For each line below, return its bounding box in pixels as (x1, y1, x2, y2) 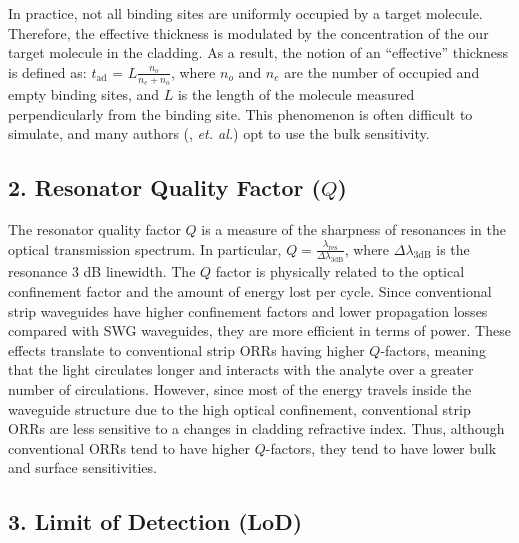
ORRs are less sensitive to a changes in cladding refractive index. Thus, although (8, 418, 505, 439)
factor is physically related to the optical (215, 261, 465, 282)
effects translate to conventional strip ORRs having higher (8, 339, 365, 360)
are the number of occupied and (284, 61, 480, 82)
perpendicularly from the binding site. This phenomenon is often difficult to (8, 103, 473, 124)
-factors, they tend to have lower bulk (265, 437, 497, 458)
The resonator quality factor (8, 219, 181, 239)
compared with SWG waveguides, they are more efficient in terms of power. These (8, 320, 511, 341)
